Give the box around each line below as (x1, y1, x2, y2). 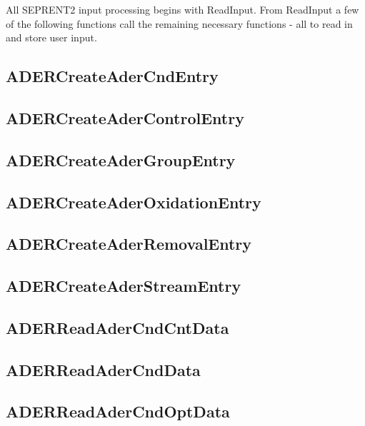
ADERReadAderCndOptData (6, 400, 230, 422)
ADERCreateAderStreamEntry (6, 275, 241, 297)
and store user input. (6, 30, 97, 45)
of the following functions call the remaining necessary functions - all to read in (6, 16, 353, 31)
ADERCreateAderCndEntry (6, 65, 219, 87)
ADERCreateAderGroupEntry (6, 148, 236, 171)
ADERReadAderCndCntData (6, 316, 229, 338)
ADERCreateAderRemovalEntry (6, 233, 252, 255)
